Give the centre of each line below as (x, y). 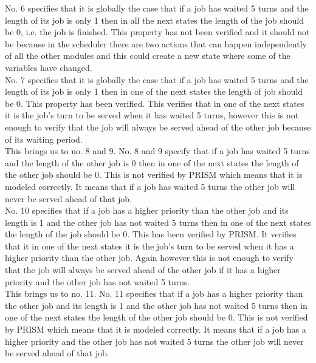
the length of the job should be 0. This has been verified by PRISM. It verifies (151, 234)
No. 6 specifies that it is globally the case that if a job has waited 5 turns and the (157, 8)
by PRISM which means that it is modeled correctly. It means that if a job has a (156, 329)
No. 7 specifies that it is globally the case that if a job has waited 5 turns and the (157, 79)
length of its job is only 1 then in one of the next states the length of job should (154, 91)
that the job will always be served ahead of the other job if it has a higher (143, 270)
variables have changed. (49, 67)
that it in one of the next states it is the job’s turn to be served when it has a (149, 246)
